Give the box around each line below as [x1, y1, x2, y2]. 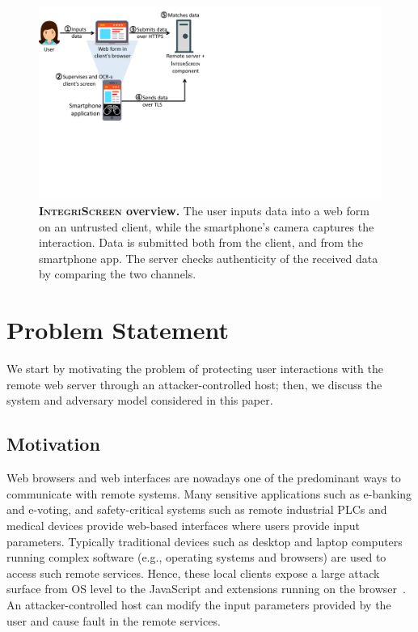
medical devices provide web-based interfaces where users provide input [6, 516, 360, 533]
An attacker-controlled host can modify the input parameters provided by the [6, 596, 391, 613]
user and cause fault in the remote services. [6, 612, 221, 629]
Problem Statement [6, 313, 229, 346]
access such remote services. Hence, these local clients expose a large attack [6, 564, 380, 581]
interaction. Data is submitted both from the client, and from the [39, 234, 364, 251]
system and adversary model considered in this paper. [6, 392, 273, 409]
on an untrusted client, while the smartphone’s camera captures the [39, 218, 374, 235]
